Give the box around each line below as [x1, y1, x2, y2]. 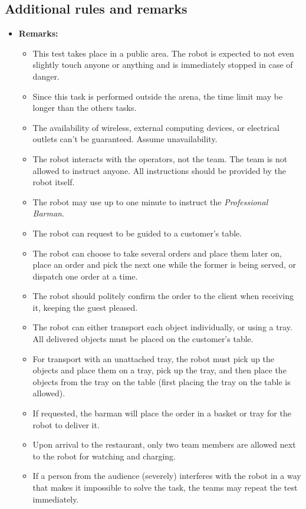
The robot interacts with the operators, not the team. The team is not [32, 152, 288, 165]
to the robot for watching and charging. [32, 449, 176, 462]
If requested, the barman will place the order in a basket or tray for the [32, 407, 291, 419]
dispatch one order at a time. [32, 270, 138, 282]
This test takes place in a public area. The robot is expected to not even [32, 47, 294, 59]
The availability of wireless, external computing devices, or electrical [32, 121, 280, 133]
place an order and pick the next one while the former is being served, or [32, 258, 297, 271]
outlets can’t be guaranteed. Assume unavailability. [32, 133, 218, 145]
